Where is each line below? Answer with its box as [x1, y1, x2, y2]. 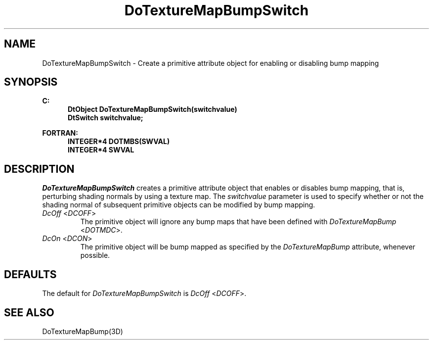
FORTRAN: [42, 129, 78, 138]
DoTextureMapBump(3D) [42, 327, 123, 336]
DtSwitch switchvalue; [68, 113, 143, 122]
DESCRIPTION [4, 162, 75, 175]
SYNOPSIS [4, 76, 58, 89]
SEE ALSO [4, 306, 54, 319]
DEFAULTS [4, 268, 57, 281]
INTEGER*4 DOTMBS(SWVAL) [68, 137, 170, 146]
